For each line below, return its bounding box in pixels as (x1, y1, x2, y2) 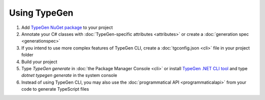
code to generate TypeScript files (21, 86, 89, 92)
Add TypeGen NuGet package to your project (21, 25, 113, 30)
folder (21, 52, 34, 58)
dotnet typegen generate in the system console (21, 73, 117, 78)
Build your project (21, 59, 57, 65)
